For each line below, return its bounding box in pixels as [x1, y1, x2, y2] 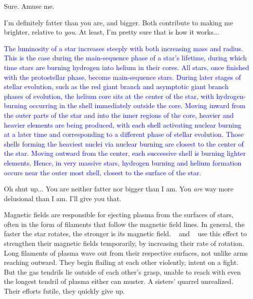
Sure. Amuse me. [4, 1, 54, 11]
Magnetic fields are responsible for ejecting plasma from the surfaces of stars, [4, 209, 234, 220]
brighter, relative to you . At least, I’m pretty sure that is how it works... [4, 27, 219, 37]
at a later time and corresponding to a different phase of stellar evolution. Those [4, 129, 244, 139]
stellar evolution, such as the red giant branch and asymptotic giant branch [4, 81, 229, 92]
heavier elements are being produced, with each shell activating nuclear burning [4, 119, 242, 130]
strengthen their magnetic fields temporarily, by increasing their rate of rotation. [4, 238, 244, 248]
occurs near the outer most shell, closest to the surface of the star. [4, 167, 201, 177]
